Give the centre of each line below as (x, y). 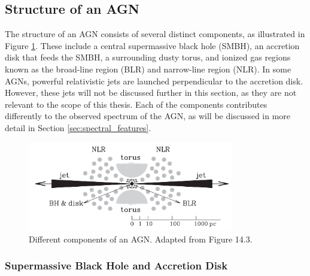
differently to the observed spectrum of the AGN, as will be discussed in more (148, 116)
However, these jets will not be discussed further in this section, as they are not (151, 92)
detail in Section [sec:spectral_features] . (78, 127)
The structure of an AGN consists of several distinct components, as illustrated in (155, 34)
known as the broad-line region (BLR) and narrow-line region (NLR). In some (148, 69)
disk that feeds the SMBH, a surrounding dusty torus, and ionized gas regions (148, 57)
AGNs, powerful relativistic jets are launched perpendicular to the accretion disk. (154, 81)
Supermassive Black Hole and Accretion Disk (116, 266)
